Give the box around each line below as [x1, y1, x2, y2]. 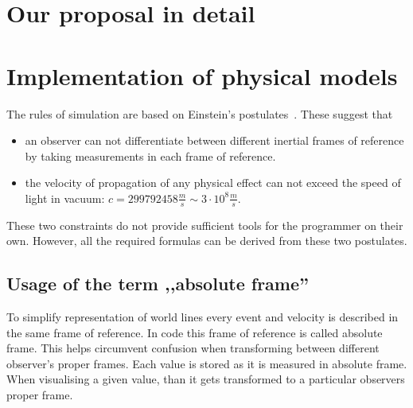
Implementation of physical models [6, 59, 398, 91]
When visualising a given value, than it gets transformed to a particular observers [6, 371, 405, 387]
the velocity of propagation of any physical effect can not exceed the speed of [25, 174, 401, 191]
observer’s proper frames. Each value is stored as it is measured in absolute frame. [6, 355, 407, 371]
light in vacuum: [25, 189, 105, 206]
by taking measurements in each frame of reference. [25, 147, 276, 164]
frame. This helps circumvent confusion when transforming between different [6, 340, 380, 356]
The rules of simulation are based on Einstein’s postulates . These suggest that [6, 105, 393, 122]
